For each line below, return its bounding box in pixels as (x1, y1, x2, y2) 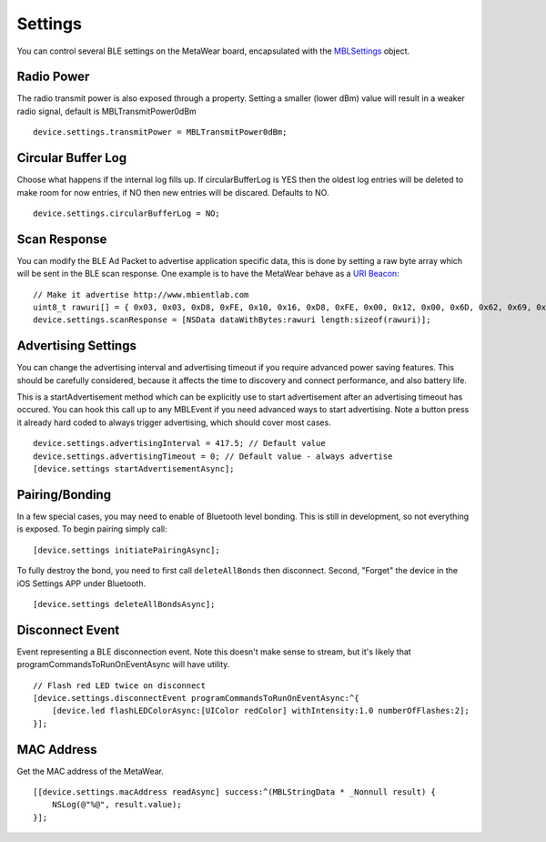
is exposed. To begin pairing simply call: (16, 523, 167, 534)
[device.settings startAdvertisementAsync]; (33, 464, 236, 474)
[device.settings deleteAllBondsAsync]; (33, 599, 216, 609)
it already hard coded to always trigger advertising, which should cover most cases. (16, 417, 331, 428)
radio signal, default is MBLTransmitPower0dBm (16, 106, 197, 117)
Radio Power (16, 69, 90, 85)
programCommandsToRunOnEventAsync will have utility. (16, 659, 230, 670)
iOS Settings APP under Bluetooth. (16, 578, 146, 589)
